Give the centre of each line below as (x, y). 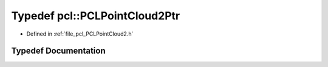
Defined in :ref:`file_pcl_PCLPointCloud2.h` (80, 34)
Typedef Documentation (58, 51)
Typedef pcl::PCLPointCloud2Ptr (96, 16)
